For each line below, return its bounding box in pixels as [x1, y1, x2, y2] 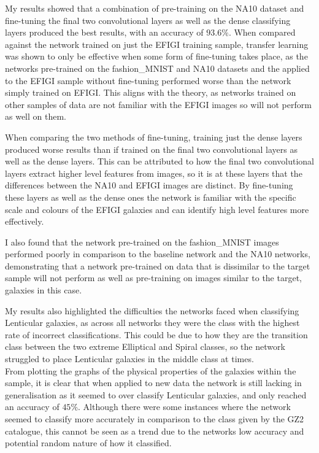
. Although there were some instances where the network [78, 400, 291, 413]
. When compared [228, 26, 296, 39]
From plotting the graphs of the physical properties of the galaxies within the [5, 364, 296, 377]
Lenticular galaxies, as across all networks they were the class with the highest [5, 316, 300, 329]
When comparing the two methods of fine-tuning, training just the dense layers [5, 130, 302, 143]
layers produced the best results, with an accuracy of [5, 26, 204, 39]
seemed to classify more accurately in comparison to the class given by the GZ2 [5, 412, 304, 425]
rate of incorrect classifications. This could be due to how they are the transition [5, 328, 308, 341]
